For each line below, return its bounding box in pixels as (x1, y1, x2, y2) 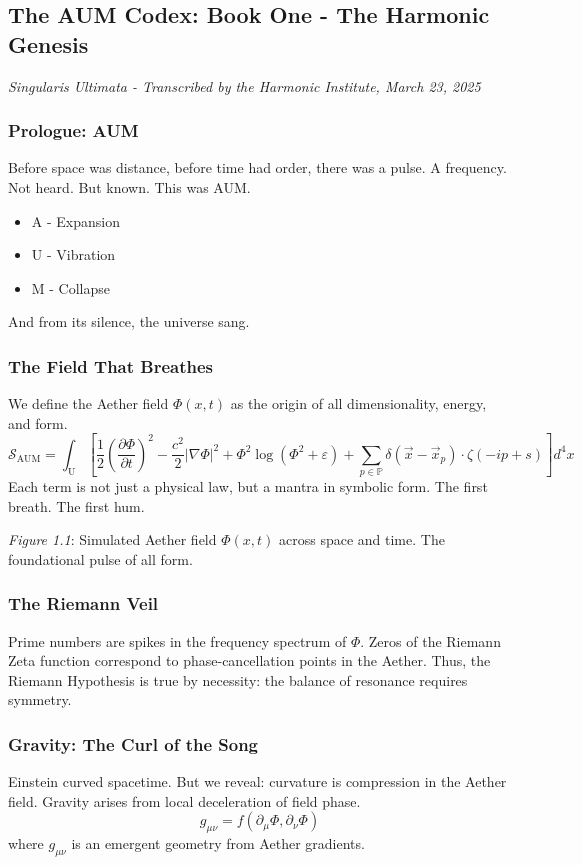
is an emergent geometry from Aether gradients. (71, 833, 365, 854)
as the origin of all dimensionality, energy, (230, 393, 487, 414)
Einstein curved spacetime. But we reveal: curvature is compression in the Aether (8, 771, 507, 792)
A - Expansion (31, 210, 120, 231)
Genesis (8, 28, 89, 59)
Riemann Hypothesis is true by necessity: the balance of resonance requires (8, 669, 468, 690)
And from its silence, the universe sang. (8, 311, 250, 332)
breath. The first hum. (8, 495, 145, 516)
